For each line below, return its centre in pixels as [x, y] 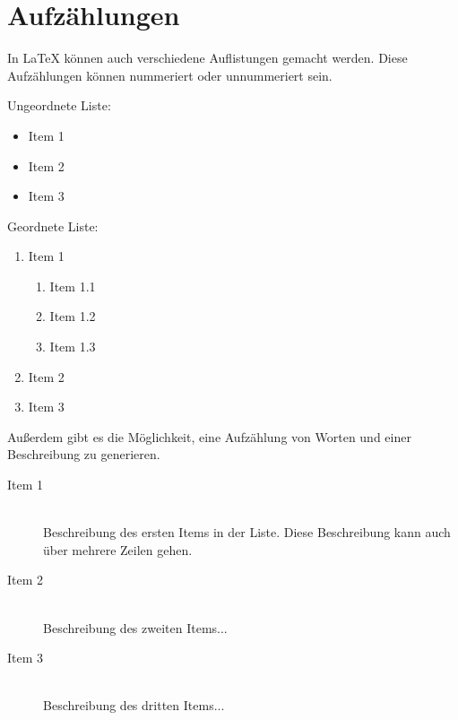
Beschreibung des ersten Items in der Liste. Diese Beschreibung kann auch [247, 532]
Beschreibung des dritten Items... [134, 705]
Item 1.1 [73, 286]
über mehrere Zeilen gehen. [118, 549]
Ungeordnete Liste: [59, 105]
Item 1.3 [73, 347]
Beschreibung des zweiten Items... [135, 627]
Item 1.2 [73, 316]
